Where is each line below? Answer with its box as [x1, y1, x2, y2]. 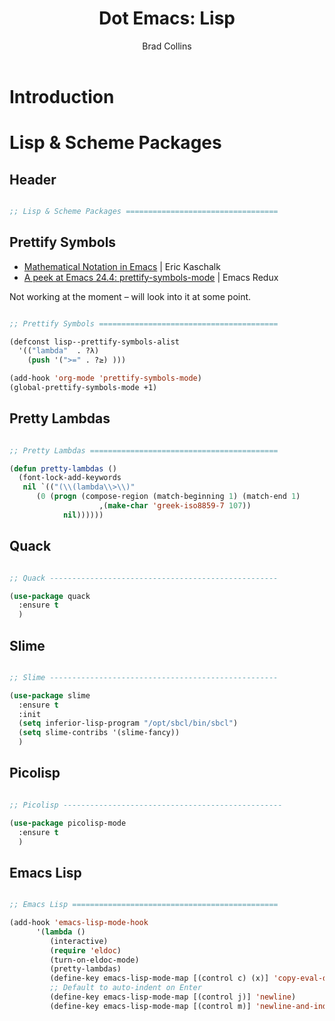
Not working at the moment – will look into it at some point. [9, 290, 252, 302]
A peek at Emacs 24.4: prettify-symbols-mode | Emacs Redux [23, 271, 279, 283]
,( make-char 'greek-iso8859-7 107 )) [98, 501, 252, 511]
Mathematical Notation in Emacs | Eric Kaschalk [23, 260, 221, 272]
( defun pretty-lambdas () [9, 463, 117, 474]
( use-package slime [9, 690, 91, 701]
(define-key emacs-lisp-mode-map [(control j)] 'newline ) [49, 992, 297, 1002]
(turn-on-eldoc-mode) [49, 955, 140, 965]
